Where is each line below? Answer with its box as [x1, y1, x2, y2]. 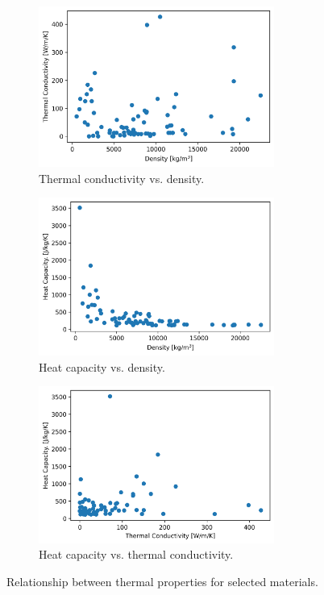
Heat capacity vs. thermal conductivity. [39, 546, 234, 563]
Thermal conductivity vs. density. [39, 169, 205, 186]
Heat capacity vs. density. [39, 358, 165, 375]
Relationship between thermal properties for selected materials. [6, 572, 318, 589]
